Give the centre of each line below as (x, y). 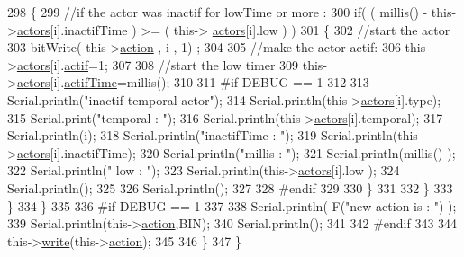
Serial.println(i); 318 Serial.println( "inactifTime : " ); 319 (162, 135)
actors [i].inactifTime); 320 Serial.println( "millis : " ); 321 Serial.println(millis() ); (236, 152)
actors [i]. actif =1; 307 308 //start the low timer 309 (158, 64)
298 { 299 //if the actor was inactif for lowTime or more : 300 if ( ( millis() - (218, 12)
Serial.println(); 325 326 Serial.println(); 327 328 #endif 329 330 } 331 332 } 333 (230, 187)
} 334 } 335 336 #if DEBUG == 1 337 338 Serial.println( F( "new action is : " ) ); (232, 205)
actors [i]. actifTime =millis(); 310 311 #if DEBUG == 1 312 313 (193, 82)
